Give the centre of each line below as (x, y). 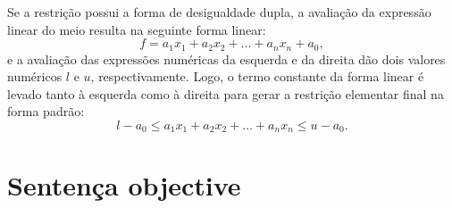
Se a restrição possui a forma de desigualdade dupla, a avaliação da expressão (219, 12)
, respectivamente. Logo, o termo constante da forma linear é (257, 76)
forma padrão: (46, 111)
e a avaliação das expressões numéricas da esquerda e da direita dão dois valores (226, 58)
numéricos (35, 76)
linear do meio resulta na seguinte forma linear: (137, 29)
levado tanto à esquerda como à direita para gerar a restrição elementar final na (226, 93)
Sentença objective (124, 184)
